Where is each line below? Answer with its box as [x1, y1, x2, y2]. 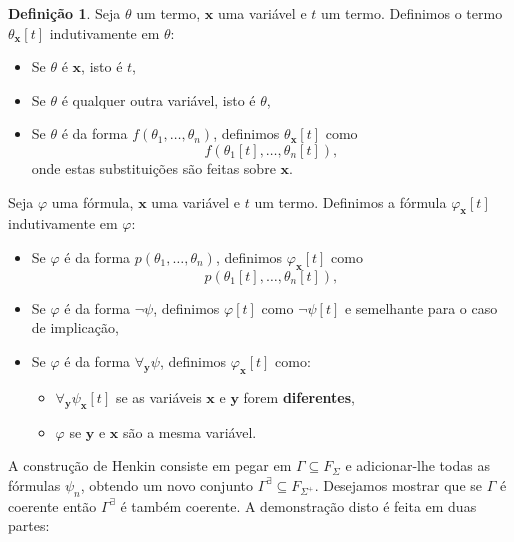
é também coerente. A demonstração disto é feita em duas [120, 495, 477, 516]
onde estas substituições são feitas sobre [31, 157, 276, 178]
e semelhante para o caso [344, 297, 498, 318]
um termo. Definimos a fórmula [254, 191, 447, 212]
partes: [8, 515, 50, 536]
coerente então [8, 495, 97, 516]
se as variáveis [115, 386, 202, 407]
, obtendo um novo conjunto [80, 474, 254, 495]
